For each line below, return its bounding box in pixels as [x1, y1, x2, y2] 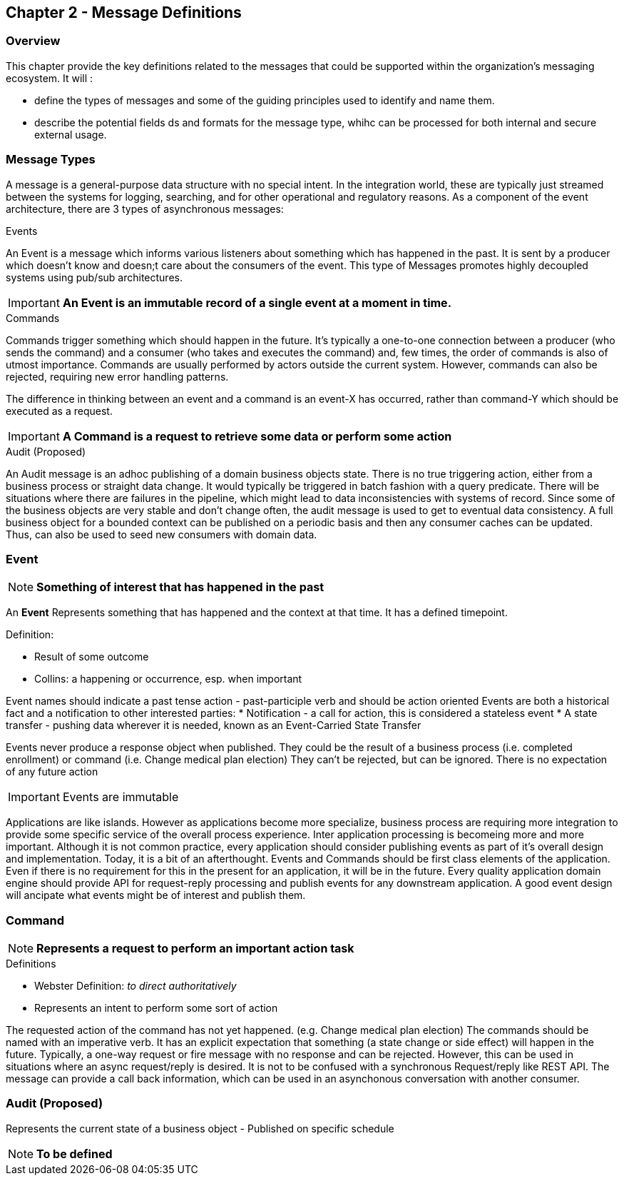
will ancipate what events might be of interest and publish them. [6, 889, 306, 902]
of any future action [6, 765, 98, 778]
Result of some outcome [34, 650, 149, 663]
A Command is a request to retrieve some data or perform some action [62, 428, 452, 443]
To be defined [36, 1146, 113, 1161]
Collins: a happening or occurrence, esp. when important [34, 673, 302, 685]
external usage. [34, 128, 107, 141]
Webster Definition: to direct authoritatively [34, 980, 237, 992]
